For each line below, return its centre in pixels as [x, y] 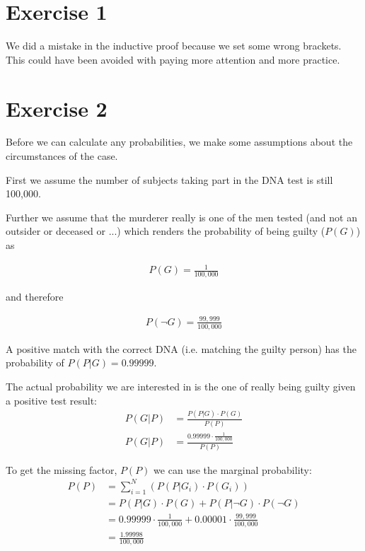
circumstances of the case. [62, 156]
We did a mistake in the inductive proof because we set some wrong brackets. [174, 46]
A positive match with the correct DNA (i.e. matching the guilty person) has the [181, 348]
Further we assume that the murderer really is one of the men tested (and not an [181, 217]
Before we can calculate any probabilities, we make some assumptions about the [179, 142]
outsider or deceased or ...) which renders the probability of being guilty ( [166, 231]
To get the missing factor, [62, 469]
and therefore [35, 296]
